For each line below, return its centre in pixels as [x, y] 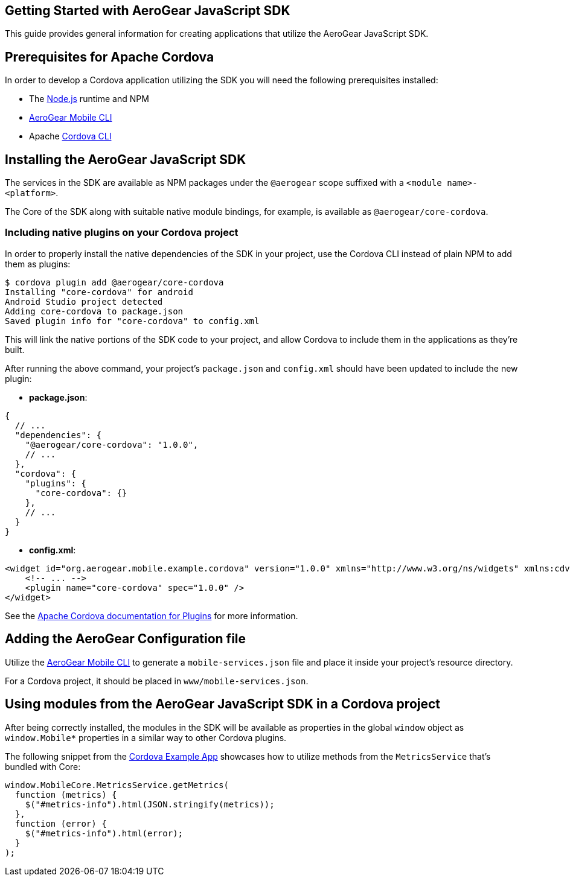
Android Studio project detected [84, 301]
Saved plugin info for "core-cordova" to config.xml [132, 321]
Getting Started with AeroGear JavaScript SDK [148, 11]
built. [15, 349]
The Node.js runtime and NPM [89, 99]
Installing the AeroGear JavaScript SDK [126, 159]
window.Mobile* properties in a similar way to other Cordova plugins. [146, 737]
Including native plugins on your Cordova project [122, 233]
